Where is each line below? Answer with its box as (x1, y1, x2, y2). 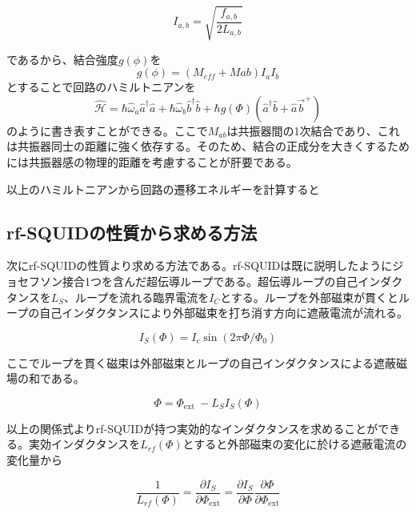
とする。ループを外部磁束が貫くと (220, 288, 398, 305)
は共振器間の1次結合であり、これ (226, 122, 400, 139)
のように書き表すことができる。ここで (6, 122, 208, 139)
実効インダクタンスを (28, 436, 141, 452)
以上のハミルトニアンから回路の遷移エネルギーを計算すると (6, 180, 320, 197)
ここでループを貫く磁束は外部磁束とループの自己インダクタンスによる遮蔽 (6, 354, 397, 371)
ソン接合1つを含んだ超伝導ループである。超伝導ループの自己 (39, 272, 358, 289)
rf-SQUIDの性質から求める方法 (6, 219, 258, 244)
